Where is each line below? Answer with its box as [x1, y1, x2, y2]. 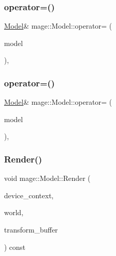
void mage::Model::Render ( [4, 173, 91, 183]
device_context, [4, 190, 54, 200]
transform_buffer [4, 224, 58, 235]
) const [4, 241, 26, 252]
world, [4, 207, 23, 218]
